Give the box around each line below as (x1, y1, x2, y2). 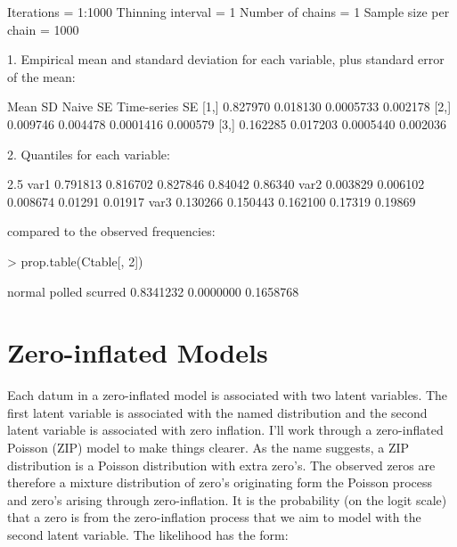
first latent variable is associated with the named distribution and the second (7, 403, 428, 421)
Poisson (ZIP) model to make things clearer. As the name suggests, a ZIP (7, 438, 410, 457)
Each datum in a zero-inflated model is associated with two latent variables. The (7, 386, 448, 404)
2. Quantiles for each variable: (7, 144, 170, 163)
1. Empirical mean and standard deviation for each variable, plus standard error (7, 50, 445, 69)
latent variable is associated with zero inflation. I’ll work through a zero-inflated (7, 420, 444, 439)
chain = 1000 (7, 20, 79, 38)
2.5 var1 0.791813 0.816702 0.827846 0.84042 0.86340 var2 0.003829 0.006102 (7, 175, 425, 193)
